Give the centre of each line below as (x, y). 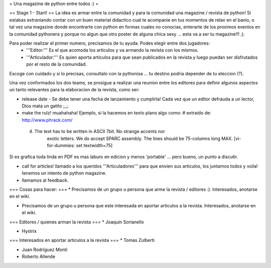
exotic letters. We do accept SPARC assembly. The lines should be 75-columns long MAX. (140, 139)
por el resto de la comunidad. (57, 64)
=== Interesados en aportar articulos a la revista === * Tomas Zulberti (82, 240)
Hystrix (29, 231)
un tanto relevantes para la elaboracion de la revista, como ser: (75, 90)
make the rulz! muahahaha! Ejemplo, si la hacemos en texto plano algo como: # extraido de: (117, 113)
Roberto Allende (38, 256)
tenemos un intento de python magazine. (64, 173)
